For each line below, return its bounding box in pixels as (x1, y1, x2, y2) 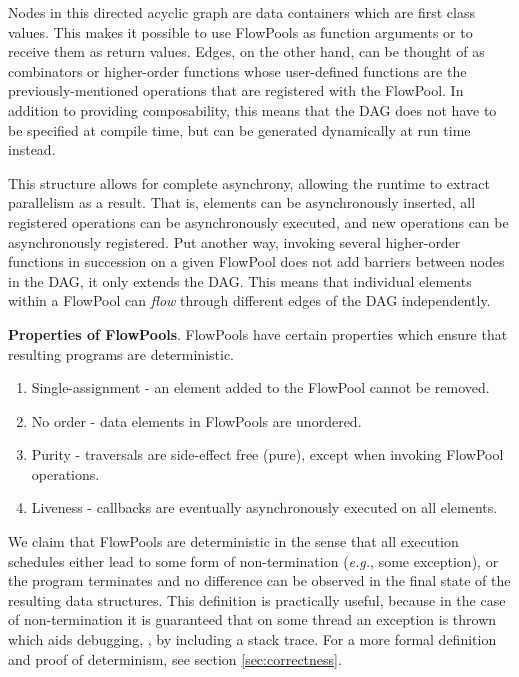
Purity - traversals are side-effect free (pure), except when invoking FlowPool (31, 444, 504, 465)
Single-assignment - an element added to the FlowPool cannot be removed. (31, 377, 490, 398)
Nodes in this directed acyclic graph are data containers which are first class (8, 2, 475, 22)
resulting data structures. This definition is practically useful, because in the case (8, 589, 506, 610)
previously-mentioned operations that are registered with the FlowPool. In (8, 80, 464, 101)
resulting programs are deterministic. (8, 343, 234, 364)
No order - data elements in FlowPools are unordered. (31, 410, 362, 431)
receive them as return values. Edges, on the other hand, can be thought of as (8, 41, 485, 62)
